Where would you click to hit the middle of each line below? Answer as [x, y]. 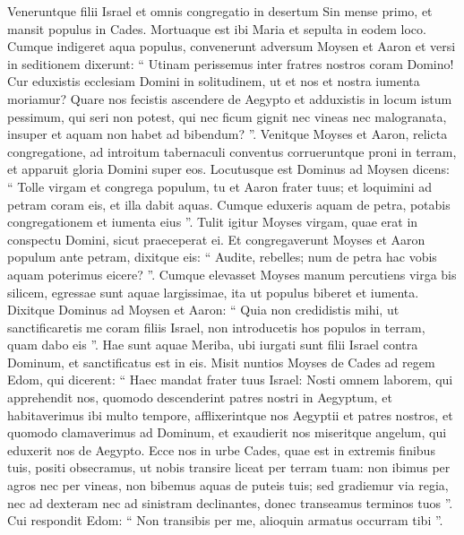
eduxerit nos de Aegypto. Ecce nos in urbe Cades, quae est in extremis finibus [221, 449]
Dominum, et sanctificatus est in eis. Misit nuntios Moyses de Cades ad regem [221, 362]
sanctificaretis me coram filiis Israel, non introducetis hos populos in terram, [216, 327]
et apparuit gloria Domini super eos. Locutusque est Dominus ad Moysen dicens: [228, 169]
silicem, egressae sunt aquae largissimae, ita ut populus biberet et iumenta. [213, 292]
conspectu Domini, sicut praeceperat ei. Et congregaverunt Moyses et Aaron [216, 239]
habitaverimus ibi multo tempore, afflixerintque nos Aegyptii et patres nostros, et [230, 414]
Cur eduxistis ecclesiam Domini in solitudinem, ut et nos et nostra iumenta [214, 81]
